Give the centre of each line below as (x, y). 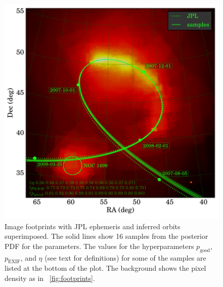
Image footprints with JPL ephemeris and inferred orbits (93, 226)
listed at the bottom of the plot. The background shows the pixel (105, 268)
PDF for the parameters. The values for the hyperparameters (99, 246)
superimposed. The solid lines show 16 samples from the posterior (106, 236)
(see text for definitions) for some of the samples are (125, 257)
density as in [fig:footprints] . (50, 278)
